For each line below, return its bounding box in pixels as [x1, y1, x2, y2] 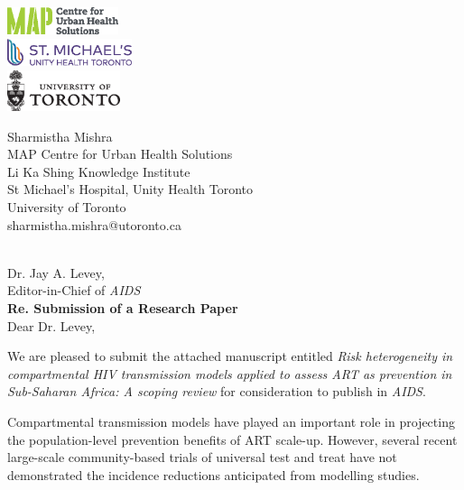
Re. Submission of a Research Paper [7, 298, 238, 317]
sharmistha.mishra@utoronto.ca [7, 215, 181, 234]
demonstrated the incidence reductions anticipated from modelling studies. [7, 465, 420, 484]
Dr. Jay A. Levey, [7, 263, 105, 282]
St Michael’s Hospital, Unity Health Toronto [7, 180, 254, 199]
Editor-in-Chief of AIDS [7, 281, 141, 300]
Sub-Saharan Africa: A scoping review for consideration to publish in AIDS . [7, 382, 426, 401]
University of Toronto [7, 197, 126, 216]
